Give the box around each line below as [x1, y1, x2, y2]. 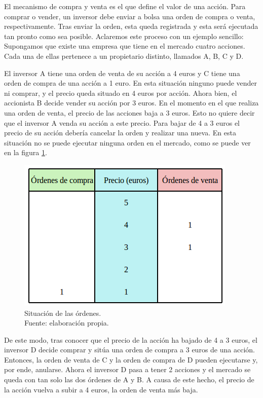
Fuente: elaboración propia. [24, 317, 109, 328]
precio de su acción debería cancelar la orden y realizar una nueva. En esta [4, 127, 236, 138]
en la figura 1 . [4, 147, 47, 158]
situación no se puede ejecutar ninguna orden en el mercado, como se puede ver [4, 137, 251, 148]
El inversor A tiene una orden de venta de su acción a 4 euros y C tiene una [4, 67, 240, 78]
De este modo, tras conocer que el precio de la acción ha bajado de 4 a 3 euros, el [4, 334, 257, 345]
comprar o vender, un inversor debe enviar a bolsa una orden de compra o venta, [4, 11, 255, 21]
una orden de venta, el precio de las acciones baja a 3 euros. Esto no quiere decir [4, 107, 255, 118]
